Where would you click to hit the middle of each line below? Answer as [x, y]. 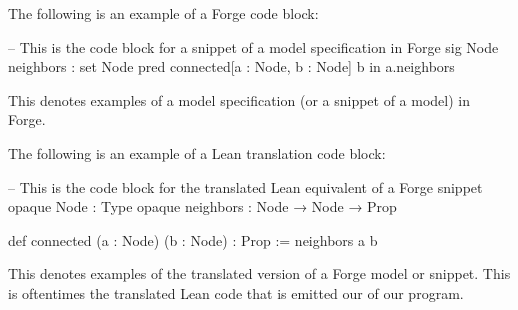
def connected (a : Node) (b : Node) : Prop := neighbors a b [193, 239]
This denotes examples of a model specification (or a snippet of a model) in [239, 99]
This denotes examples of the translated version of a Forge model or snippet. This [259, 273]
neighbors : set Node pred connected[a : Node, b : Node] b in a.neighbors [231, 66]
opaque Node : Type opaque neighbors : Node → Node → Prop [202, 206]
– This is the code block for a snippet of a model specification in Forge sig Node [253, 46]
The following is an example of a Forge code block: [163, 13]
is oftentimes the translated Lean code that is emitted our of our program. [236, 292]
